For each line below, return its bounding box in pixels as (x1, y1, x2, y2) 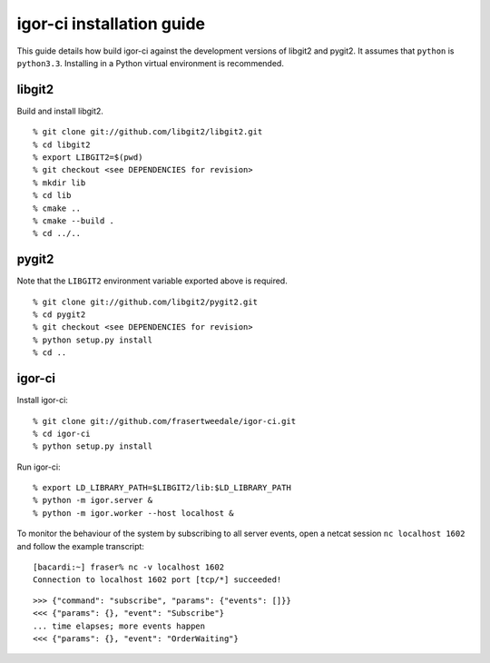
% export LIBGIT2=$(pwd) (33, 153, 143, 163)
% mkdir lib (33, 177, 86, 188)
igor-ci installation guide (16, 14, 206, 34)
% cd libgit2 (33, 139, 91, 150)
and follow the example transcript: (16, 540, 145, 551)
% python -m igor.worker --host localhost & (33, 508, 235, 518)
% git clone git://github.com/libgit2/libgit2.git (33, 127, 263, 137)
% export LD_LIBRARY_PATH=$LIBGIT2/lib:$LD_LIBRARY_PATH (33, 482, 292, 493)
